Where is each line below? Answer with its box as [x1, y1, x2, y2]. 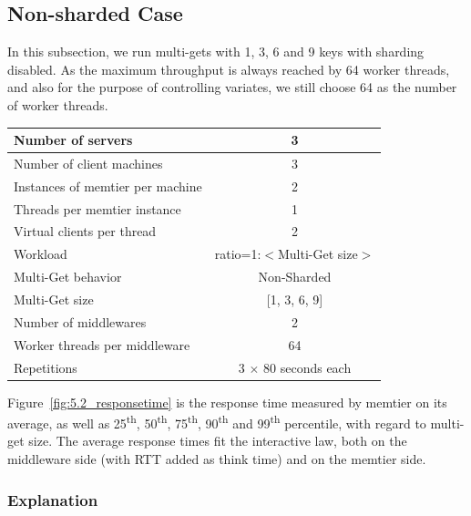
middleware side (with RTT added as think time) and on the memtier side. [7, 449, 426, 469]
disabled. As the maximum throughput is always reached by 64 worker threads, [7, 59, 450, 78]
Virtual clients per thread [14, 222, 157, 241]
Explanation [7, 488, 98, 511]
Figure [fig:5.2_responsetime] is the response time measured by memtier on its [7, 392, 447, 411]
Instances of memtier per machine [14, 176, 202, 195]
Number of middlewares [14, 312, 147, 331]
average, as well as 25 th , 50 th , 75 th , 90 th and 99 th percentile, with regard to [7, 411, 426, 432]
